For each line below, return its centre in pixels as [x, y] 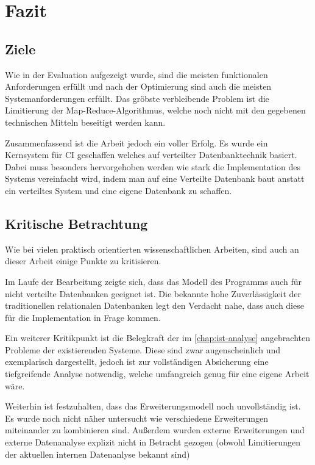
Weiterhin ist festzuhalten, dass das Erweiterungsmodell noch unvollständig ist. [153, 406]
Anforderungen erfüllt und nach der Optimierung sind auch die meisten [138, 86]
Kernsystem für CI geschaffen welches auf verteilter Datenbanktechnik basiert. [151, 155]
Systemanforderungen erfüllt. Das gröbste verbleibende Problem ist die [137, 98]
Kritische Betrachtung [76, 223]
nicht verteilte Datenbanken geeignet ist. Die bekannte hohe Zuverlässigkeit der [153, 293]
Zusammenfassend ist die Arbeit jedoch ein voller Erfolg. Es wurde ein [136, 142]
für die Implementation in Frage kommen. [83, 317]
